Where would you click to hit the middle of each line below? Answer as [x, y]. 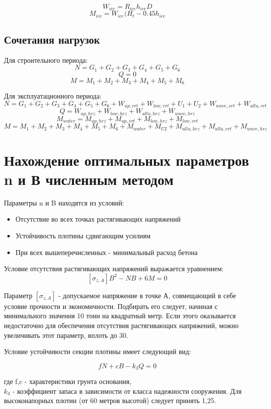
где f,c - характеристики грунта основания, [68, 381]
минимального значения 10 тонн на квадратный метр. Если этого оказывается [120, 316]
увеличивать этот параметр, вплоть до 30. [66, 335]
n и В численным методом [89, 179]
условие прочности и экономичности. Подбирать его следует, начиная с [111, 306]
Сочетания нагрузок [52, 39]
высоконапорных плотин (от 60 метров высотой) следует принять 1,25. [110, 400]
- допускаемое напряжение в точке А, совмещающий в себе [147, 295]
